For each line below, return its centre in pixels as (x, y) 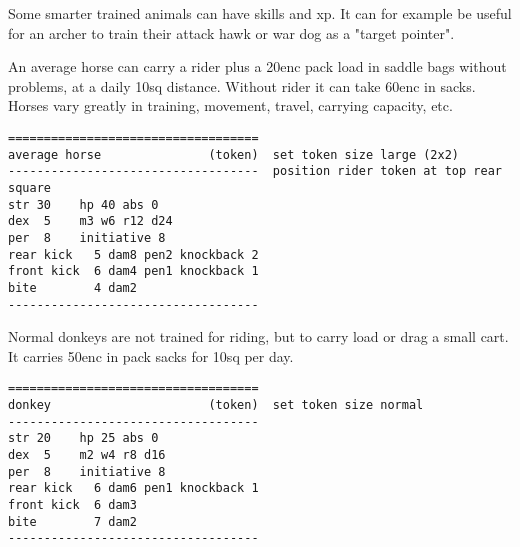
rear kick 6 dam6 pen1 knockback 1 (133, 488)
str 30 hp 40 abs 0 (83, 204)
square (29, 187)
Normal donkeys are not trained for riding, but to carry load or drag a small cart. (258, 336)
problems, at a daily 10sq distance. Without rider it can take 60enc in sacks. (242, 85)
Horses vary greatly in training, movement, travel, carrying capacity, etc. (230, 105)
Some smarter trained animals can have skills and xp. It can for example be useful (260, 13)
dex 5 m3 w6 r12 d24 (90, 221)
